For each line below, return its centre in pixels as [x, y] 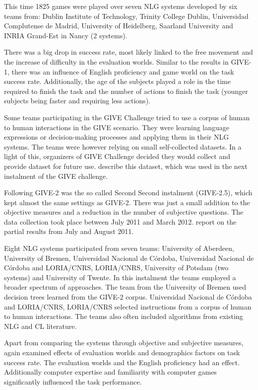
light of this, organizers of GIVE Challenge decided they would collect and [117, 156]
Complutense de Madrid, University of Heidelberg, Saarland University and [119, 26]
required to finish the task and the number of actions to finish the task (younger [126, 91]
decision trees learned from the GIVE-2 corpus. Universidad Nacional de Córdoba [128, 297]
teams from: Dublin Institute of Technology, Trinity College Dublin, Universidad [126, 16]
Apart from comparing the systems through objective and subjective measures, [124, 343]
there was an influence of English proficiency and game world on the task [123, 71]
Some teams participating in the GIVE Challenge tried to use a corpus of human [127, 117]
